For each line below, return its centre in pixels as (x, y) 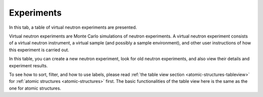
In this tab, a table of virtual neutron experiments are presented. (73, 27)
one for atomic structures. (35, 88)
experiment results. (28, 65)
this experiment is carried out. (39, 50)
